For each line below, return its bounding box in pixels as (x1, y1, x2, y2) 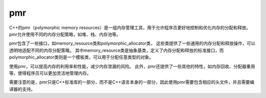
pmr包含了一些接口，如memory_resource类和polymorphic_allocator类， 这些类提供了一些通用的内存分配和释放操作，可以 (9, 40, 256, 46)
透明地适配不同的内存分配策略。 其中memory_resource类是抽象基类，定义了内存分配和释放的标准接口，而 (9, 47, 224, 53)
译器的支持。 (9, 86, 35, 92)
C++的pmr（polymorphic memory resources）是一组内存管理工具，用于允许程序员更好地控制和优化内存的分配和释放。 (9, 25, 251, 31)
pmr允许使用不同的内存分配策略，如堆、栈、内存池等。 (9, 31, 121, 37)
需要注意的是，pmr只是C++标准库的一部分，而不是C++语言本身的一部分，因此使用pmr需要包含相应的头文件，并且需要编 (9, 79, 255, 85)
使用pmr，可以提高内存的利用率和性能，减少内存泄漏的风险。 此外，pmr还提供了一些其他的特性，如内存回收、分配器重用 (9, 63, 256, 69)
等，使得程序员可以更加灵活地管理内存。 (9, 70, 91, 76)
